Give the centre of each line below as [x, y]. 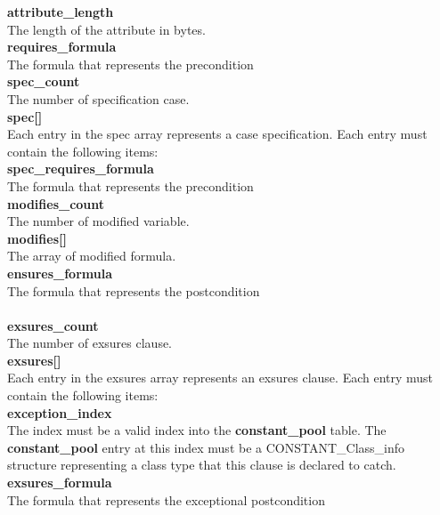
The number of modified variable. [98, 221]
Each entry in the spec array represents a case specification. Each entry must [217, 134]
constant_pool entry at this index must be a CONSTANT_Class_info [206, 447]
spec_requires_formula [81, 169]
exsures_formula [60, 483]
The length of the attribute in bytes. [106, 29]
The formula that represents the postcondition [134, 290]
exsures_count [53, 325]
